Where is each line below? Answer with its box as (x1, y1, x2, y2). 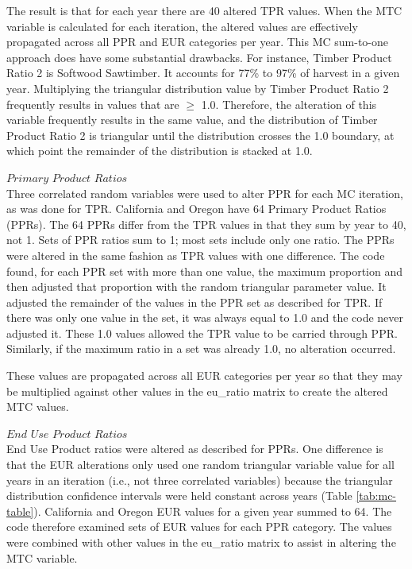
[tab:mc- (356, 487, 397, 504)
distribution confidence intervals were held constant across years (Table (6, 487, 352, 504)
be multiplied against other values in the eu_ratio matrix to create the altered (6, 382, 388, 399)
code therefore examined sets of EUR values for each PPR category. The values (6, 518, 392, 535)
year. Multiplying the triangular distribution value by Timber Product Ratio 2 (6, 79, 389, 96)
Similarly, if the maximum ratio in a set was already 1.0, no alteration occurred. (6, 340, 396, 357)
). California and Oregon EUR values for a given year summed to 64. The (33, 502, 392, 519)
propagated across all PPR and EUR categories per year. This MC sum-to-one (6, 33, 389, 50)
